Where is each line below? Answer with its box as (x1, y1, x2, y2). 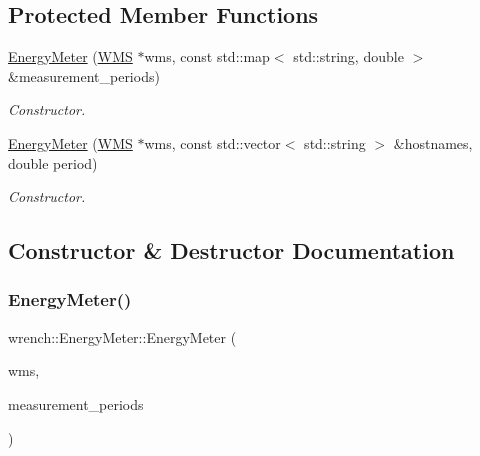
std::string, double (293, 46, 404, 67)
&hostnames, (393, 132, 473, 153)
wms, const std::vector (144, 132, 281, 153)
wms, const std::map (144, 46, 270, 67)
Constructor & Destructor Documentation (8, 235, 455, 266)
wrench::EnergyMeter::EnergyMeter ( (8, 326, 237, 347)
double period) (8, 152, 98, 173)
